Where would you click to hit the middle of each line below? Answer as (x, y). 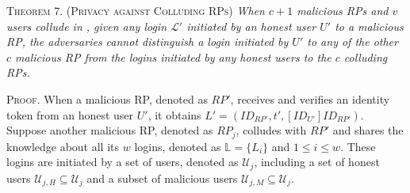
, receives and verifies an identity (310, 98)
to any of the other (353, 42)
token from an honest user (70, 114)
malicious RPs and (343, 10)
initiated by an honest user (251, 26)
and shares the (368, 130)
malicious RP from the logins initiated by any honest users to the (173, 57)
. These (358, 146)
